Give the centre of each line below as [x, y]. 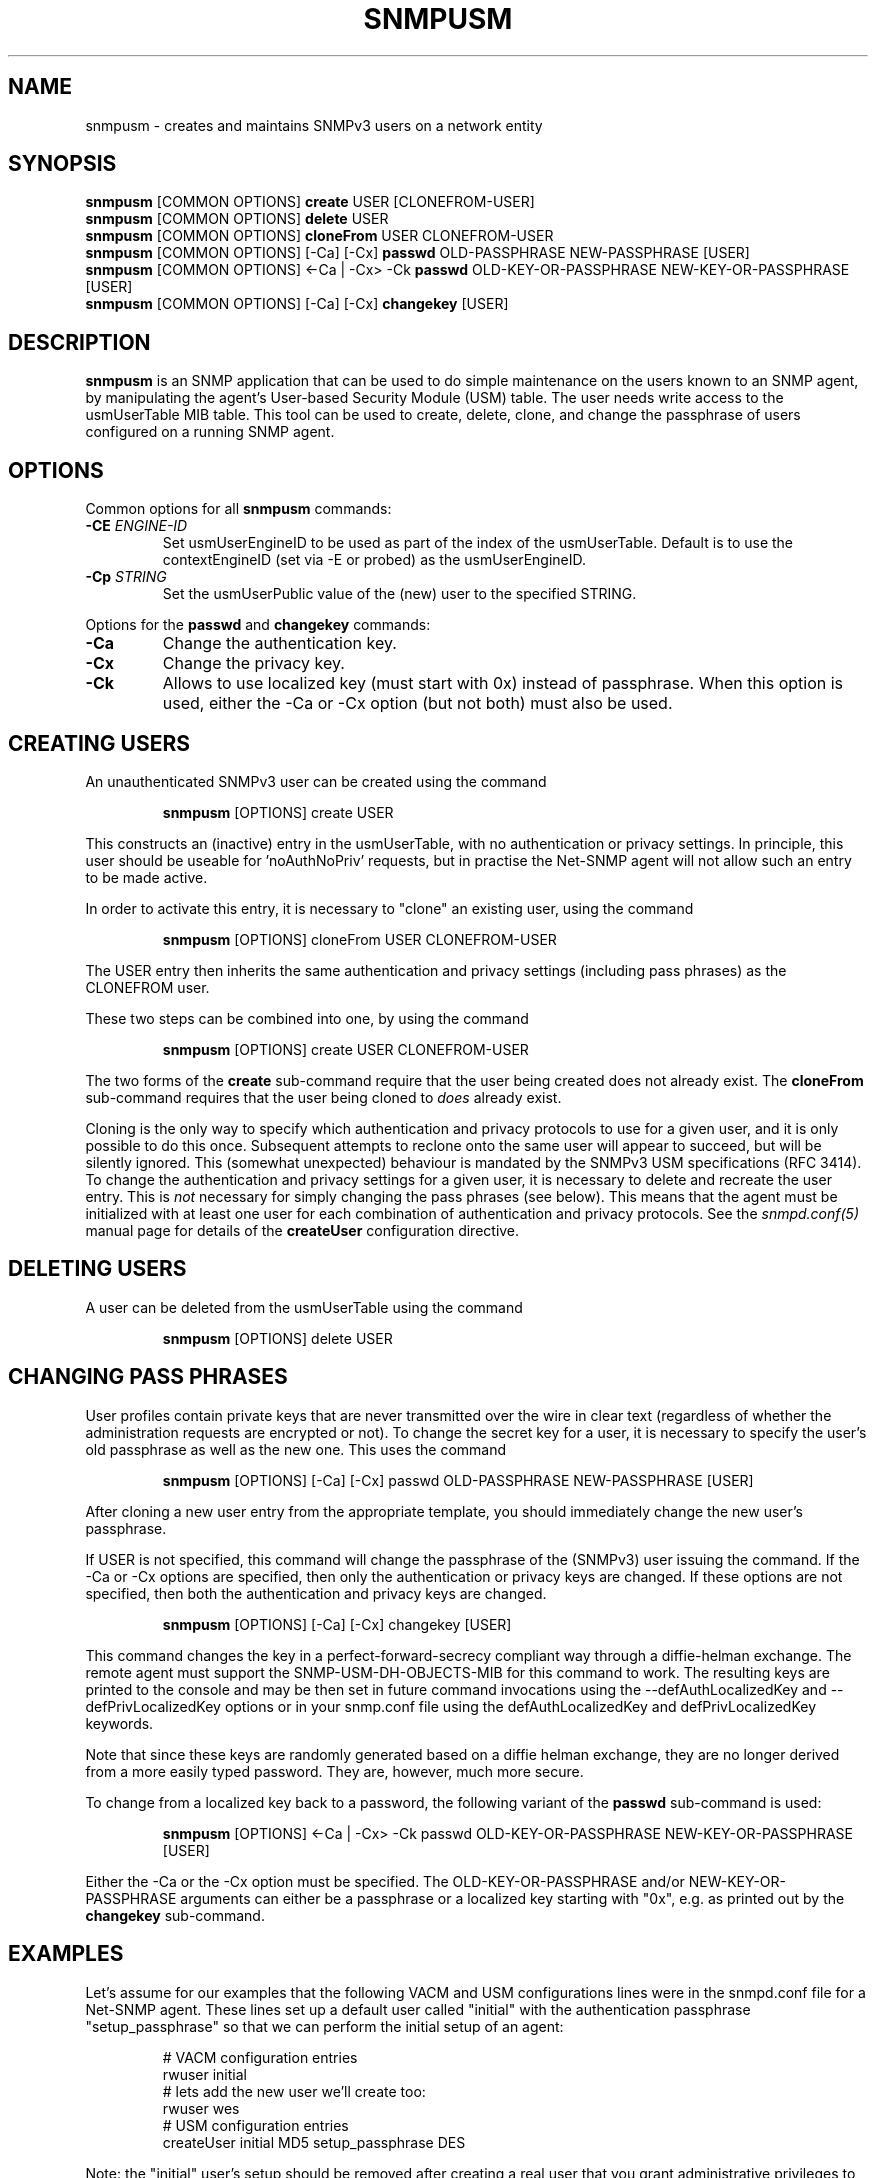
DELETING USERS [97, 1269]
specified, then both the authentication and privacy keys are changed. [316, 1593]
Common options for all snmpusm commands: [238, 509]
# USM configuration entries [255, 2125]
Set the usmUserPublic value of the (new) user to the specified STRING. [399, 594]
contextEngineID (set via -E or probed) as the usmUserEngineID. [374, 560]
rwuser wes [201, 2108]
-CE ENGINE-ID [136, 526]
